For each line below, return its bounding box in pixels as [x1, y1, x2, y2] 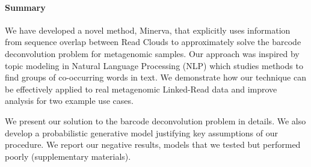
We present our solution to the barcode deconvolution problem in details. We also [5, 114, 306, 127]
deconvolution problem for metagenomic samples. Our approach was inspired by [5, 47, 300, 59]
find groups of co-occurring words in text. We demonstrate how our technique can [5, 71, 306, 83]
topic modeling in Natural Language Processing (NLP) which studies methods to [5, 59, 303, 71]
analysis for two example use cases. [5, 94, 134, 107]
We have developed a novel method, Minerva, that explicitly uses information [5, 23, 291, 36]
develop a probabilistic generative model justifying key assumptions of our [5, 126, 278, 139]
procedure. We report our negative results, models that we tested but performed [5, 138, 301, 151]
